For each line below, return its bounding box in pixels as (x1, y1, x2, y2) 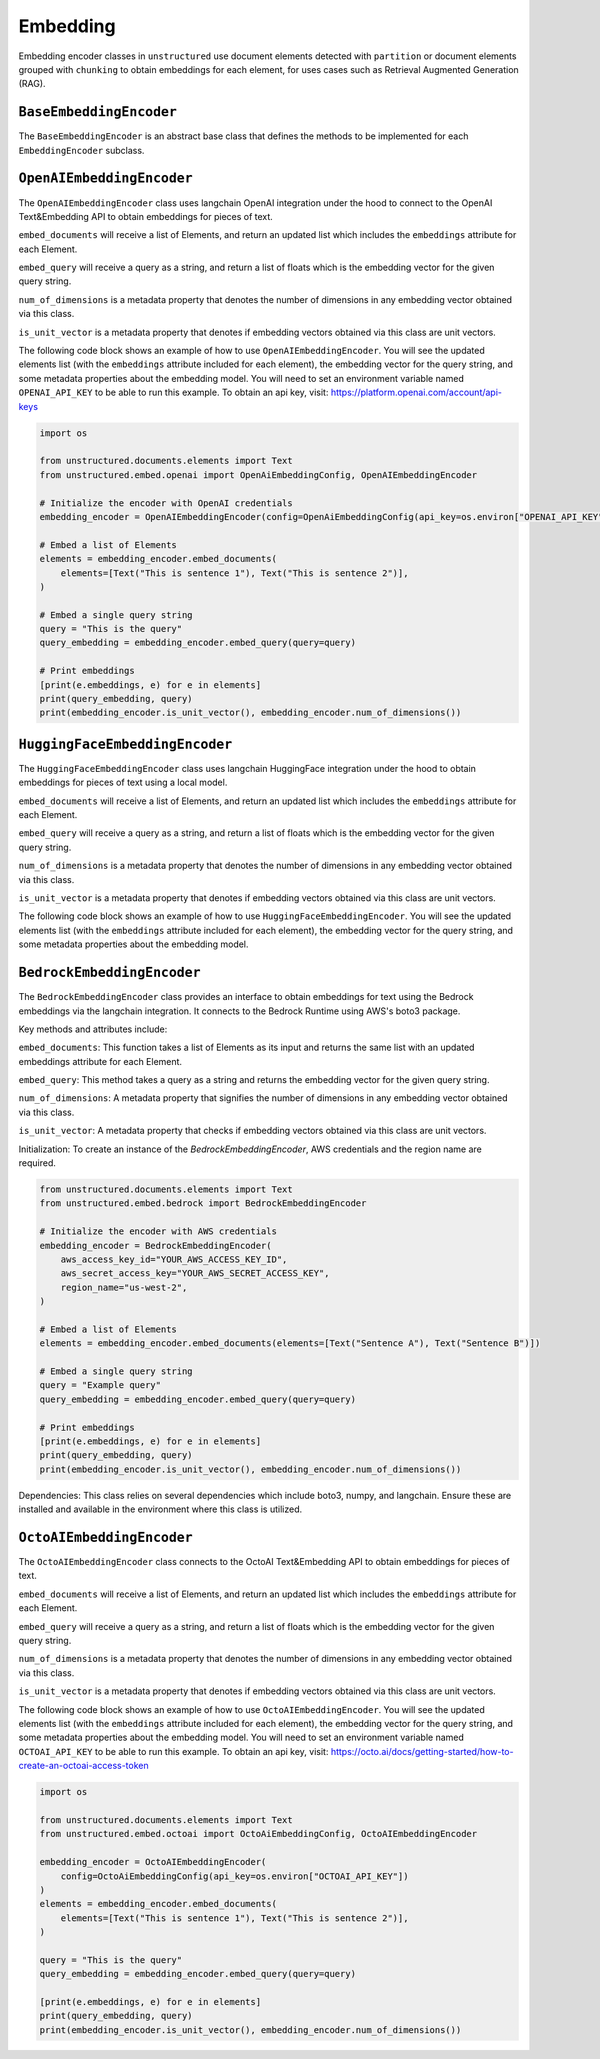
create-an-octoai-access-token (18, 1760, 149, 1772)
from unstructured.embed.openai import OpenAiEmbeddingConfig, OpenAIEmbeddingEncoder (39, 469, 478, 480)
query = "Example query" (39, 1380, 162, 1391)
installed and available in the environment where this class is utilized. (18, 1503, 303, 1515)
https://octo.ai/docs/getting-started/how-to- (330, 1745, 514, 1757)
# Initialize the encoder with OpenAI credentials (39, 497, 294, 509)
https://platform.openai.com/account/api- (330, 386, 503, 399)
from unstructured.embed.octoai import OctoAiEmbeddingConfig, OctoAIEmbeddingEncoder (39, 1828, 478, 1840)
